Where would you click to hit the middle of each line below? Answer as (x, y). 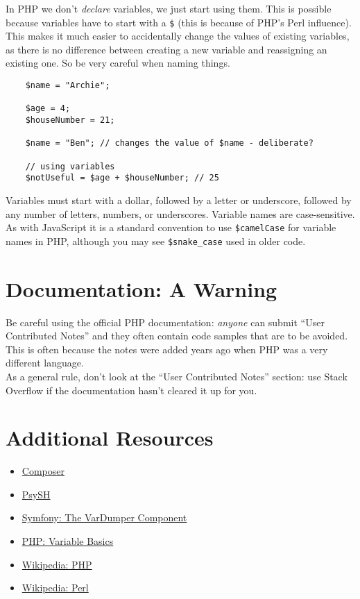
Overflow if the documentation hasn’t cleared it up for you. (131, 390)
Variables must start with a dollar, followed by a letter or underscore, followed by (179, 200)
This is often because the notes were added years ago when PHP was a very (167, 349)
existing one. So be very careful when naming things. (118, 63)
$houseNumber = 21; (70, 120)
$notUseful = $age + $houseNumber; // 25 (122, 178)
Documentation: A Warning (142, 288)
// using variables (70, 166)
